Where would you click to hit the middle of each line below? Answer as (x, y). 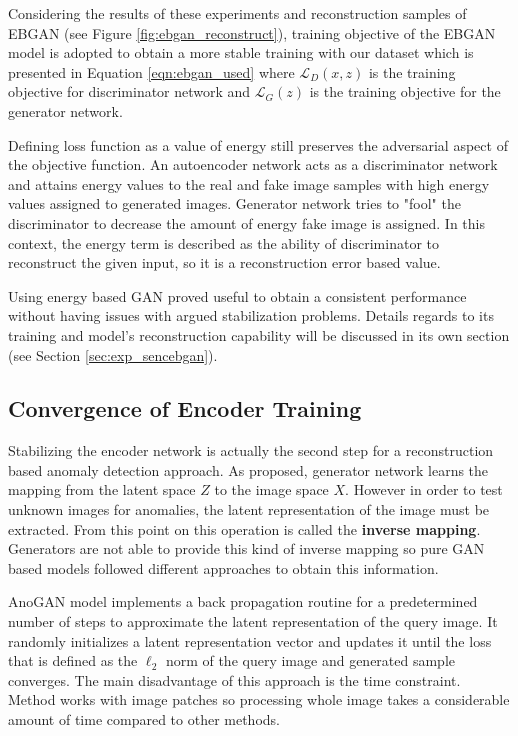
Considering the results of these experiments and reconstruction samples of (237, 13)
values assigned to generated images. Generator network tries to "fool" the (234, 203)
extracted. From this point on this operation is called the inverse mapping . (244, 528)
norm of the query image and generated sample (310, 660)
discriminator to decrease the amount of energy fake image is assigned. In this (246, 222)
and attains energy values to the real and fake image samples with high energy (249, 183)
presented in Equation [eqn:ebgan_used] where (151, 71)
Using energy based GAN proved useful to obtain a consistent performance (237, 295)
